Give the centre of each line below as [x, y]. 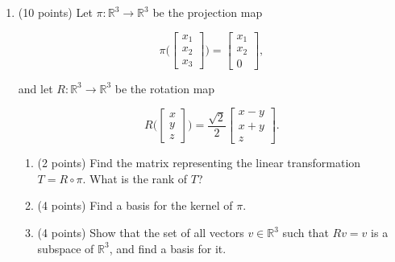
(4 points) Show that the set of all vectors [141, 233]
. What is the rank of [135, 178]
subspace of [66, 248]
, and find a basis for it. [168, 248]
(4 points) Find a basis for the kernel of [135, 205]
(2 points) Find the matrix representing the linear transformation [199, 163]
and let [35, 88]
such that [306, 233]
